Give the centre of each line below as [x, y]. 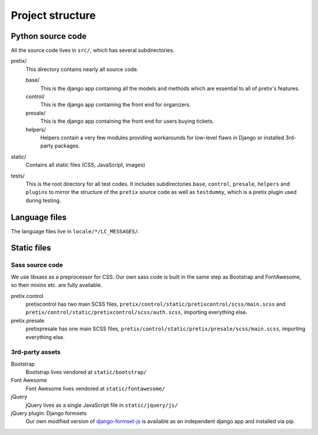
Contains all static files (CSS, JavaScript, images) [85, 165]
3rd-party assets [36, 352]
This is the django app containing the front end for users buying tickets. [127, 121]
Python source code [49, 36]
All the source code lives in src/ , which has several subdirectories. [93, 51]
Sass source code [37, 265]
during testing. [43, 200]
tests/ [18, 176]
